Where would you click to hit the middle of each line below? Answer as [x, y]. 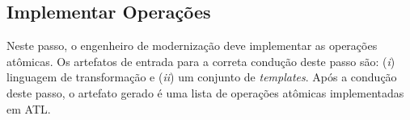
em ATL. [29, 108]
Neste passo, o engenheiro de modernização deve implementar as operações [192, 46]
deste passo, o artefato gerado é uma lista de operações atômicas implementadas [205, 92]
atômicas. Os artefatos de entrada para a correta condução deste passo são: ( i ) [201, 61]
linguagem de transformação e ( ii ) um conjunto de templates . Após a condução [202, 77]
